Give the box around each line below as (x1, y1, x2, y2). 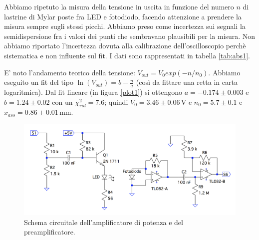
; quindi (104, 96, 128, 107)
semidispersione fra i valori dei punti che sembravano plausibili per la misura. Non (4, 30, 256, 41)
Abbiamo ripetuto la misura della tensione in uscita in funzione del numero (4, 1, 234, 11)
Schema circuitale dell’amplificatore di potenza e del (24, 217, 183, 227)
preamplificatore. (24, 227, 75, 237)
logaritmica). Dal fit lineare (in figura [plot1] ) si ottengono (4, 86, 183, 97)
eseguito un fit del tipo (4, 77, 73, 87)
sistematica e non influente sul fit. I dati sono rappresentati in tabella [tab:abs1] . (4, 50, 250, 60)
